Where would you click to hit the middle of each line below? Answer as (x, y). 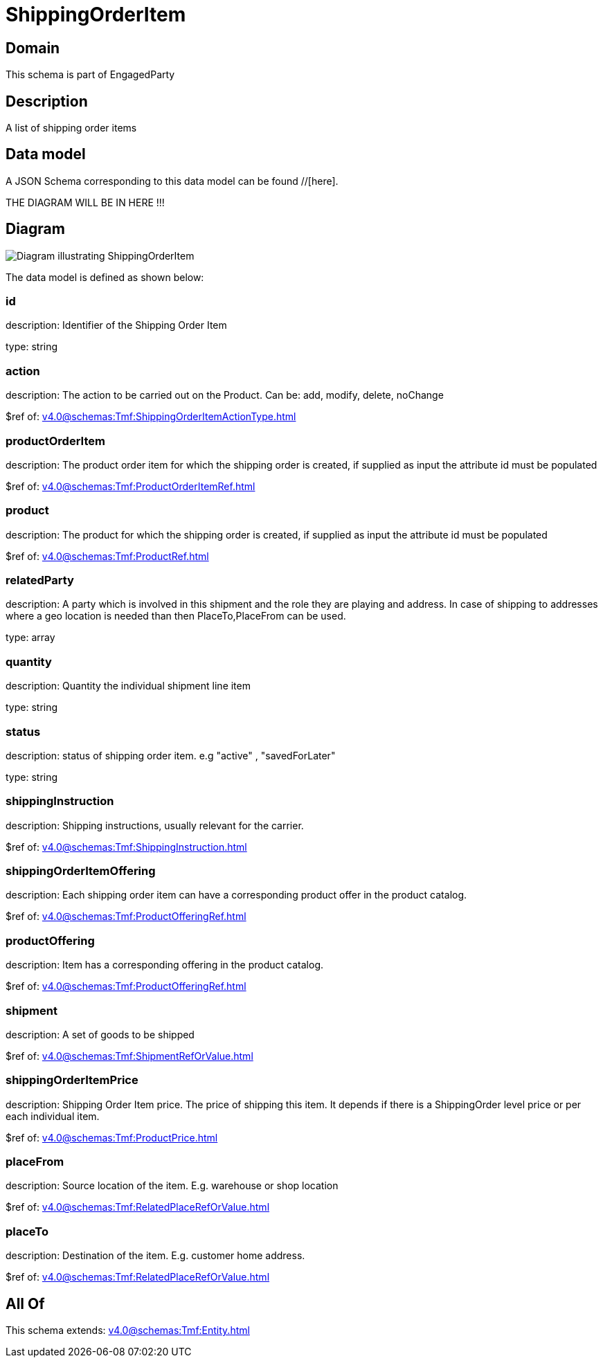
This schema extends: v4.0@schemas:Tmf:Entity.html (128, 1330)
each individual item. (53, 1116)
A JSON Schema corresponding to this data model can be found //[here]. (172, 181)
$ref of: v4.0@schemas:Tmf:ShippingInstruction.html (126, 847)
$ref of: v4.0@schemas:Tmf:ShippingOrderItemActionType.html (151, 417)
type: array (30, 638)
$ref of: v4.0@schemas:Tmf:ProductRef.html (107, 556)
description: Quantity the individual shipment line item (128, 686)
